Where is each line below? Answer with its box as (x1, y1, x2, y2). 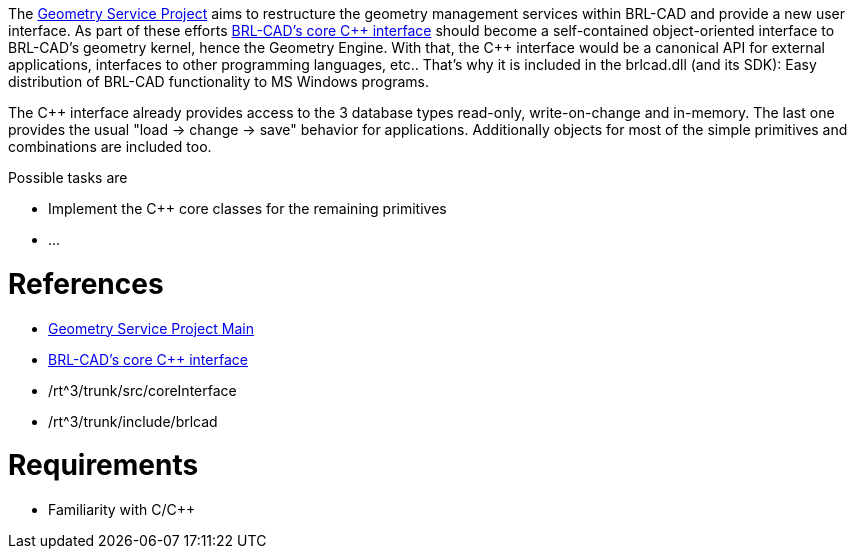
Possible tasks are (8, 169, 128, 186)
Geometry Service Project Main (48, 319, 254, 337)
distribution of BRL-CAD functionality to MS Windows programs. (8, 73, 430, 90)
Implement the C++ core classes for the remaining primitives (48, 200, 447, 217)
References (8, 266, 164, 301)
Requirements (8, 448, 199, 483)
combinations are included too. (8, 138, 212, 155)
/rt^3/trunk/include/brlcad (48, 412, 218, 430)
